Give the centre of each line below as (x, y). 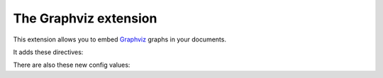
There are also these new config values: (72, 65)
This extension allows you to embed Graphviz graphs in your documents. (120, 39)
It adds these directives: (48, 52)
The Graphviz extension (85, 18)
